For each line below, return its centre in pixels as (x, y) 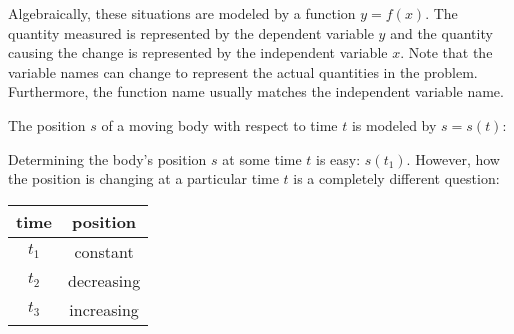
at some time (262, 158)
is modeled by (394, 124)
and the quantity (441, 32)
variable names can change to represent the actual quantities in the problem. (243, 71)
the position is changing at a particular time (143, 178)
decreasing (104, 280)
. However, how (453, 158)
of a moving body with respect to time (219, 124)
